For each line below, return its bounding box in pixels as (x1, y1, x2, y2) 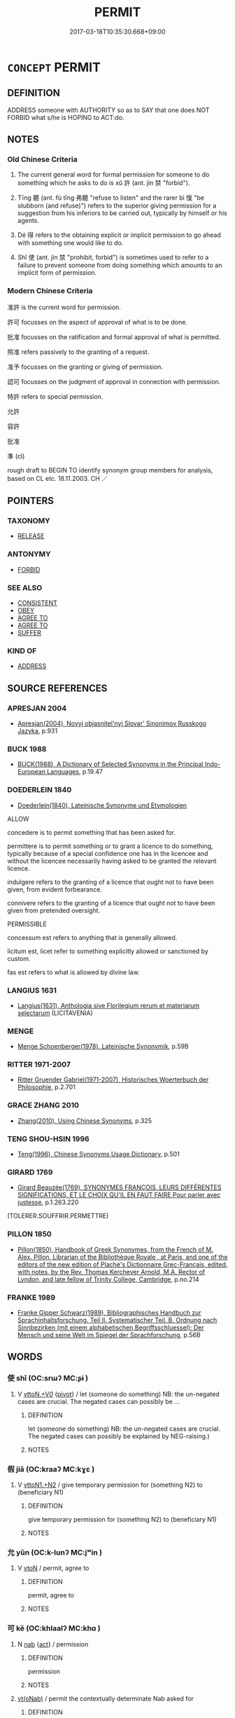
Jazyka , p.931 (17, 727, 58, 735)
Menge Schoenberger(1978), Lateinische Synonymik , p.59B (17, 1042, 189, 1051)
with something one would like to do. (17, 239, 124, 247)
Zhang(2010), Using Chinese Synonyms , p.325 (17, 1116, 152, 1125)
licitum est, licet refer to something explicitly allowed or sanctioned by (7, 947, 208, 955)
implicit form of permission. (17, 268, 97, 277)
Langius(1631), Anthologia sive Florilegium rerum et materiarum (17, 1001, 200, 1009)
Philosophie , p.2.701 (17, 1083, 76, 1091)
